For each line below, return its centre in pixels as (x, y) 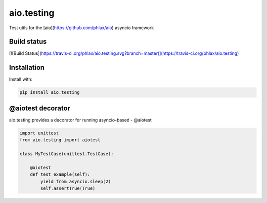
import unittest (39, 133)
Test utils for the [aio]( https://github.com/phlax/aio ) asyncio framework (82, 28)
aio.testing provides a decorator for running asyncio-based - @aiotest (80, 120)
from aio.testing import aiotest (60, 140)
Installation (27, 67)
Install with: (21, 80)
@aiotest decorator (40, 108)
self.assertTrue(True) (68, 188)
